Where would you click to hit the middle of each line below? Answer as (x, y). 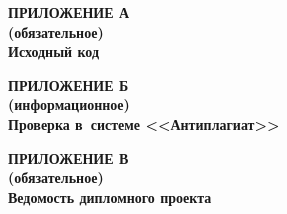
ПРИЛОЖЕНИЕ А (69, 12)
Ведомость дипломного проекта (110, 196)
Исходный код (54, 51)
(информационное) (69, 104)
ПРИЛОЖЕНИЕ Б (68, 84)
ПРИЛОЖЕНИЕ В (68, 157)
